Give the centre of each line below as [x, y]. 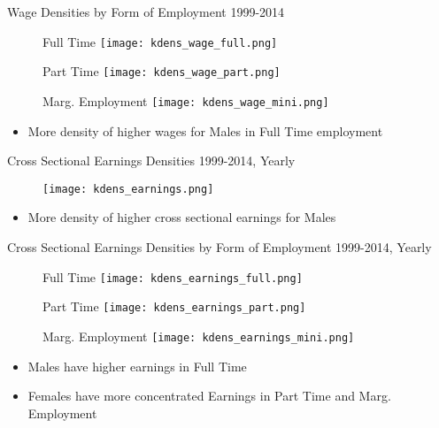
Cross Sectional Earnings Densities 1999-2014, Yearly [151, 160]
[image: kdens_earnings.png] [128, 189]
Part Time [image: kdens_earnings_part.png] [174, 306]
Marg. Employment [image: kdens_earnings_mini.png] [199, 336]
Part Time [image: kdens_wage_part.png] [162, 71]
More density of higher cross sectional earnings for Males [182, 217]
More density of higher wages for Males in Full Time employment [205, 130]
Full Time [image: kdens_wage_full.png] [160, 41]
